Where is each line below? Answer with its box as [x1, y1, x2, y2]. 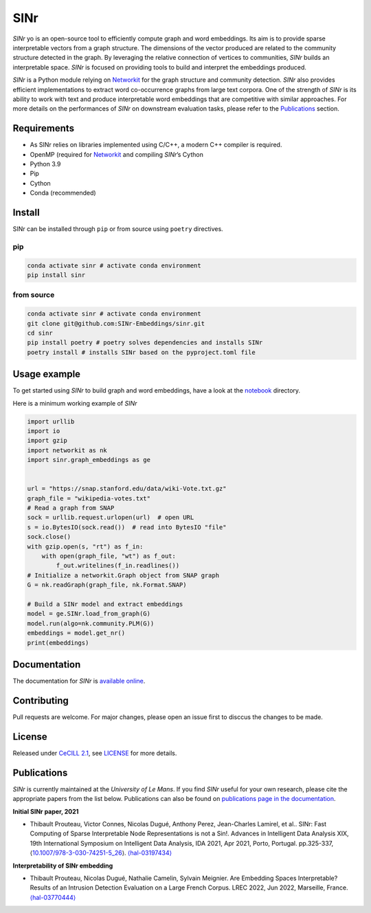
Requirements [12, 122, 75, 134]
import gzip [27, 437, 68, 445]
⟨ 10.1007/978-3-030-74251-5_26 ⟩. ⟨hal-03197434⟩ [30, 849, 172, 857]
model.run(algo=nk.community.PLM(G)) [27, 619, 155, 627]
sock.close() [27, 533, 71, 541]
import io [27, 427, 60, 434]
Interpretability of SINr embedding [12, 861, 113, 870]
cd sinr [27, 329, 53, 337]
